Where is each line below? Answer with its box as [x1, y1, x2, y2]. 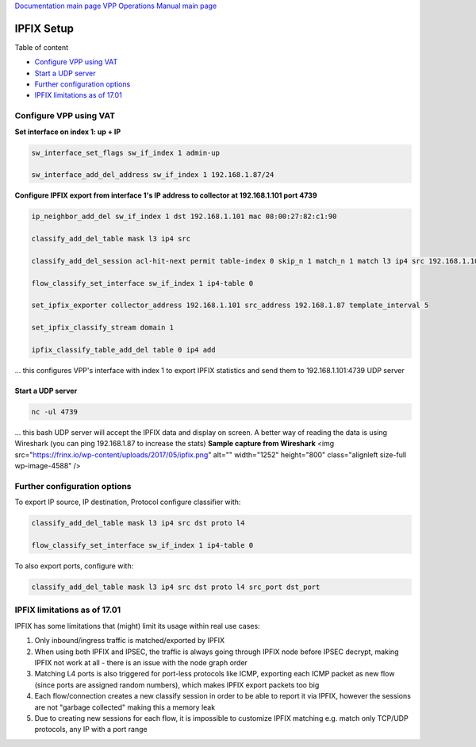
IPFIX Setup [14, 21, 75, 35]
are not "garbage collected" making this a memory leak [34, 703, 216, 712]
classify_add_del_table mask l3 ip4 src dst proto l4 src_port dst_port [31, 583, 321, 591]
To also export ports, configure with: [14, 561, 134, 571]
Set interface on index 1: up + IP [14, 127, 121, 137]
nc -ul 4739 [31, 407, 79, 416]
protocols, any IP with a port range [34, 725, 148, 734]
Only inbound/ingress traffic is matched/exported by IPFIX [34, 636, 225, 645]
